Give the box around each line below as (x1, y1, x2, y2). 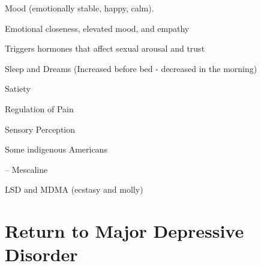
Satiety (5, 82, 31, 95)
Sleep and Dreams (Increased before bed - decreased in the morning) (5, 62, 257, 74)
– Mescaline (5, 163, 48, 175)
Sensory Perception (5, 122, 76, 135)
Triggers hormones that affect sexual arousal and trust (5, 42, 205, 55)
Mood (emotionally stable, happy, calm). (5, 2, 154, 14)
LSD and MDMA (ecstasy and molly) (5, 183, 143, 196)
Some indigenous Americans (5, 143, 107, 156)
